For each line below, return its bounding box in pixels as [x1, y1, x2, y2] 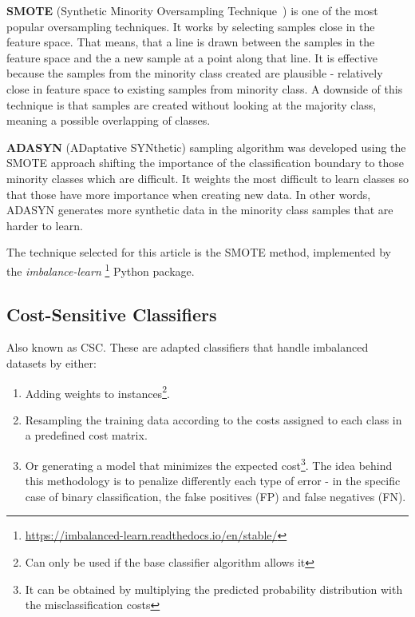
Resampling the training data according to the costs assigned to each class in [25, 411, 402, 428]
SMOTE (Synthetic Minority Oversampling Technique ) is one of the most [6, 2, 378, 18]
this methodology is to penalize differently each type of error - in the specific [25, 472, 401, 489]
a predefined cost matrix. [25, 427, 148, 444]
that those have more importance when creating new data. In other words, [6, 185, 371, 202]
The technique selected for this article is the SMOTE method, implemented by [6, 244, 391, 261]
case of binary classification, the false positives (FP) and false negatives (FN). [25, 488, 406, 504]
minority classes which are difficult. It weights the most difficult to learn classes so [6, 169, 409, 186]
